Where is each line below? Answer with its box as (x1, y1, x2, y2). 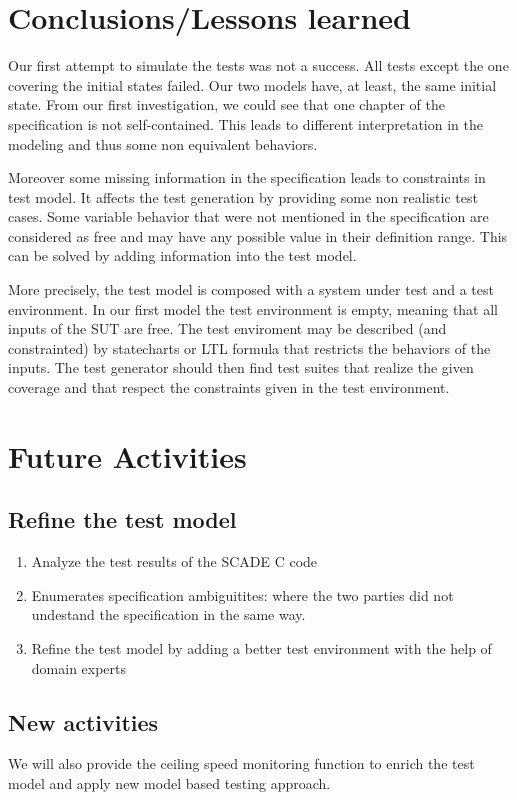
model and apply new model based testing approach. (8, 772, 331, 793)
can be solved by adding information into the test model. (8, 245, 357, 266)
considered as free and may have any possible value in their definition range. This (8, 225, 508, 246)
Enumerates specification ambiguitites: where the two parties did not (31, 584, 454, 605)
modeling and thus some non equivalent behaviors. (8, 133, 318, 154)
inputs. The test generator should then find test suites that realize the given (8, 357, 474, 378)
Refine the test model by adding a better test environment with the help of (31, 637, 492, 658)
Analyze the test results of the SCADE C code (31, 551, 318, 572)
